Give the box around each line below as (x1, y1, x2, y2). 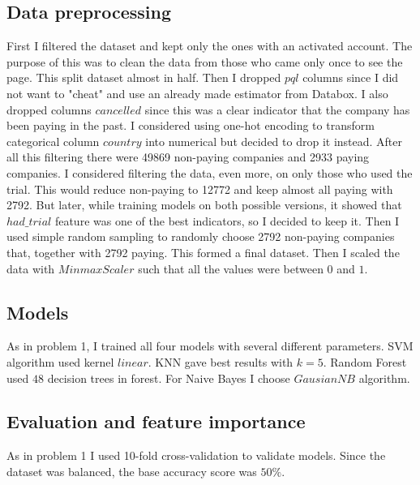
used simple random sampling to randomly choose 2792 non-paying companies (6, 228, 395, 245)
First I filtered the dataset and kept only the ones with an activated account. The (6, 37, 413, 54)
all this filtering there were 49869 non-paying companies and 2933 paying (6, 148, 370, 165)
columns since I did (302, 69, 399, 86)
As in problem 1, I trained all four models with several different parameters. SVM (6, 337, 414, 354)
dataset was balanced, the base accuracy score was (6, 462, 257, 479)
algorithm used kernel (6, 353, 114, 370)
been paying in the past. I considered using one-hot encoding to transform (6, 117, 375, 134)
